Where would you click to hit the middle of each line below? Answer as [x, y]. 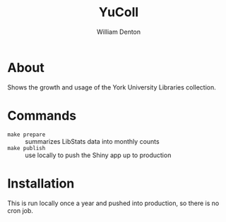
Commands [42, 115]
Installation [41, 183]
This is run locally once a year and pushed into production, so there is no [113, 203]
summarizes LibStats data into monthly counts [93, 141]
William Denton [119, 32]
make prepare [26, 135]
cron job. [20, 210]
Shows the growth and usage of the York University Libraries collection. [112, 87]
